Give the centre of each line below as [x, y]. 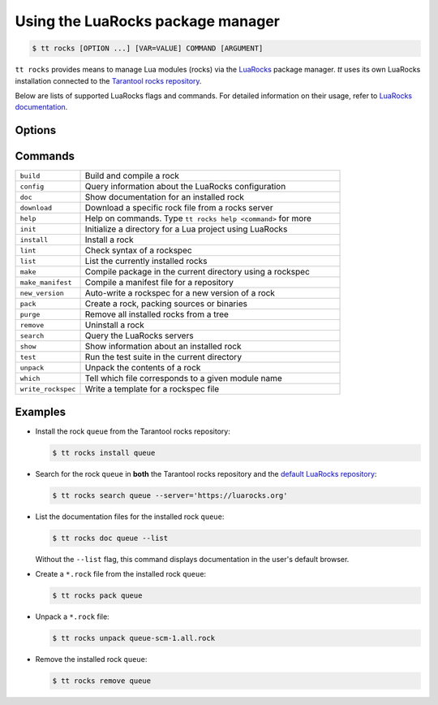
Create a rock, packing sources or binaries [166, 304]
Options [36, 130]
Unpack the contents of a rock [143, 368]
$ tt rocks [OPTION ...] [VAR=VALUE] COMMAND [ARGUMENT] [148, 48]
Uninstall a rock [115, 325]
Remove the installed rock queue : [91, 659]
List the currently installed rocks [146, 262]
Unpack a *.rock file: [72, 616]
